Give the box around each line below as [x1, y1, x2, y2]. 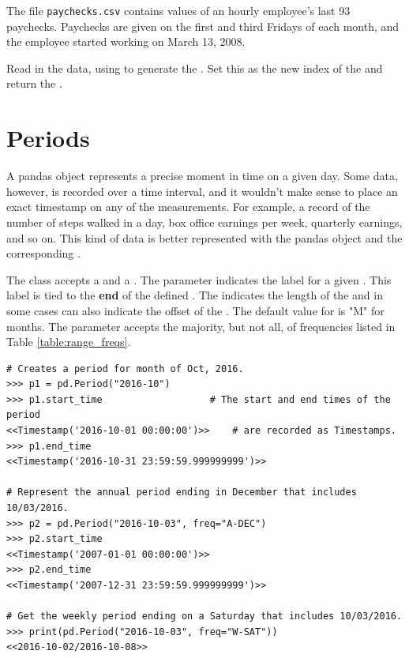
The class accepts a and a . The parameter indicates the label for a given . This [6, 271, 392, 288]
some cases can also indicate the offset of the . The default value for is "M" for [6, 302, 385, 318]
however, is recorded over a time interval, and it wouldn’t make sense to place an [6, 182, 398, 199]
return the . [6, 75, 62, 92]
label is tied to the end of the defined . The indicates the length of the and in [6, 287, 383, 303]
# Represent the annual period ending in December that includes [6, 487, 357, 498]
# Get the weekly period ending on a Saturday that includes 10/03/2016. [6, 611, 403, 622]
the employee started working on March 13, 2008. [6, 33, 246, 50]
